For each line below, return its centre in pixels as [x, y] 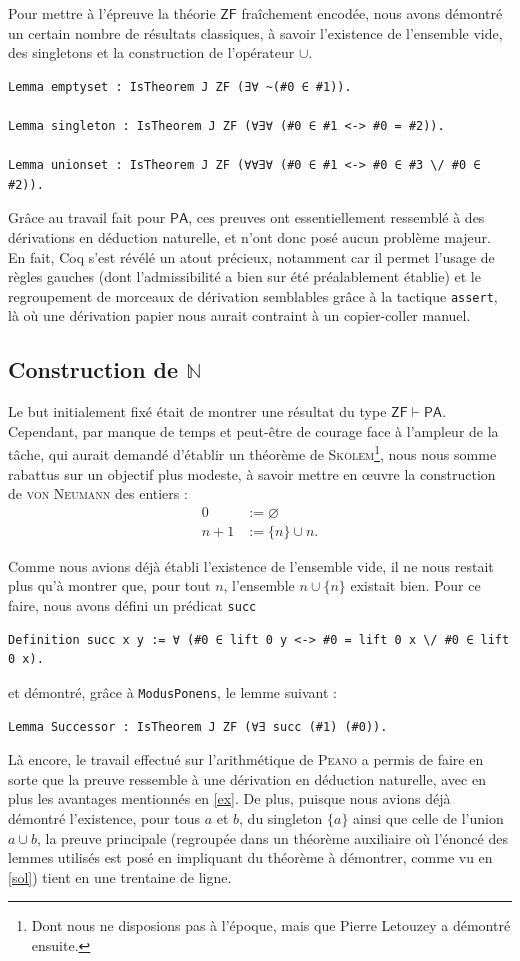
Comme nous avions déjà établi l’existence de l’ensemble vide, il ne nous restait [251, 565]
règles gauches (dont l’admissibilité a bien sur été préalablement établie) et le [244, 276]
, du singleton [281, 817]
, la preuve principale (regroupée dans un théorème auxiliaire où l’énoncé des [272, 837]
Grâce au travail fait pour [87, 217]
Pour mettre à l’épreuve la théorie [112, 13]
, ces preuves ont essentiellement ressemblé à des [336, 217]
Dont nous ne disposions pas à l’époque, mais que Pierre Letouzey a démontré [271, 925]
